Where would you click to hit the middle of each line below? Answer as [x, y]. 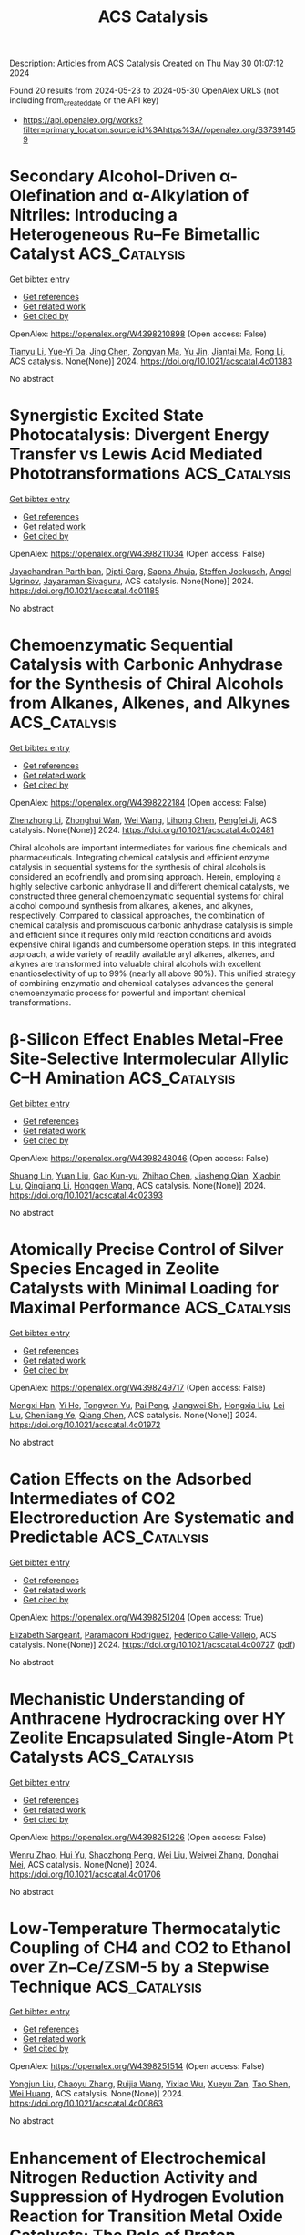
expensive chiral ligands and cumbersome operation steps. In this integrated [153, 944]
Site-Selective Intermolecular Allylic [149, 1058]
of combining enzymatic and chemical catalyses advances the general [142, 983]
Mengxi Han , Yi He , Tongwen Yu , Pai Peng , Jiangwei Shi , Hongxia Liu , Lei [147, 1405]
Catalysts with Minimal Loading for [144, 1288]
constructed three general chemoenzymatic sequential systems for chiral [147, 896]
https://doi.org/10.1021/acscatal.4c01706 [85, 1874]
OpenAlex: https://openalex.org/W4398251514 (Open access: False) [137, 2066]
